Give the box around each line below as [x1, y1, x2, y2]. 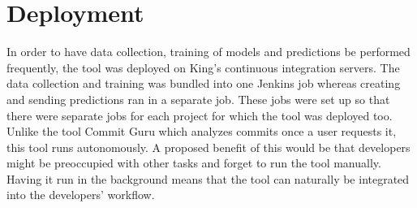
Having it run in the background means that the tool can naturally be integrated [6, 170, 410, 187]
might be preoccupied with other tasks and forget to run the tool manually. [6, 154, 381, 171]
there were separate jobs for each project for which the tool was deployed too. [6, 106, 393, 123]
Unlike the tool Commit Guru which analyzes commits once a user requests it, [6, 123, 397, 140]
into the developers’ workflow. [6, 186, 155, 203]
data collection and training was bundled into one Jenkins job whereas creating [6, 75, 401, 92]
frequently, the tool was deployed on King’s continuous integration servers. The [6, 58, 400, 76]
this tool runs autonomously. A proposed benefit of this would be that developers [6, 138, 411, 155]
